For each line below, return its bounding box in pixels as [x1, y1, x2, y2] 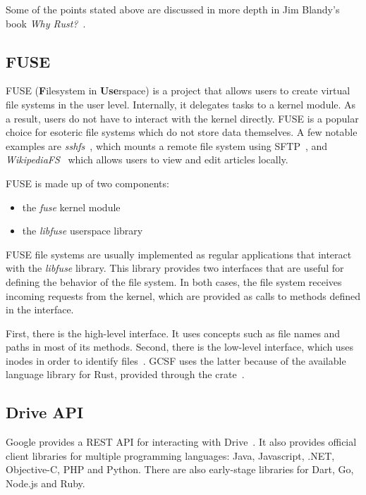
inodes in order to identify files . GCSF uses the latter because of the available [6, 353, 346, 368]
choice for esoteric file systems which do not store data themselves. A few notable [6, 125, 358, 139]
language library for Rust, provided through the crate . [6, 367, 245, 382]
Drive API [6, 401, 84, 423]
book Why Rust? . [6, 15, 86, 30]
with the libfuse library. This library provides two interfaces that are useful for [6, 261, 344, 275]
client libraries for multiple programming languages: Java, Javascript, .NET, [6, 448, 335, 463]
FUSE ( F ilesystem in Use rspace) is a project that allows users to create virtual [6, 83, 350, 98]
